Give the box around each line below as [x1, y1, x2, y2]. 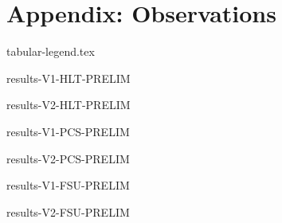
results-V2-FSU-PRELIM [6, 203, 130, 220]
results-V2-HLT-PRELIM [6, 96, 131, 113]
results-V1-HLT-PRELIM [6, 69, 131, 86]
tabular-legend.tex [6, 43, 95, 60]
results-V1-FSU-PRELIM [6, 177, 130, 194]
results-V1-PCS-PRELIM [6, 123, 130, 139]
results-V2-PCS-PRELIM [6, 150, 130, 166]
